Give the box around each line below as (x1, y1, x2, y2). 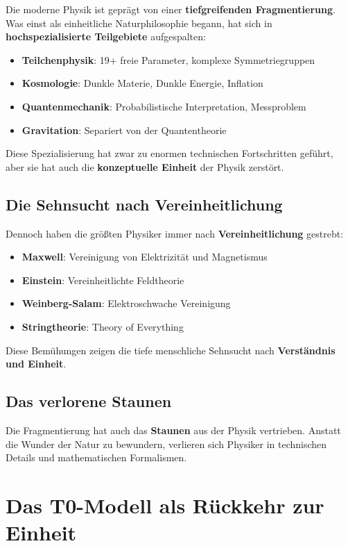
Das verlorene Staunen (6, 390, 172, 412)
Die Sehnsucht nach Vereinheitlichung (6, 193, 283, 215)
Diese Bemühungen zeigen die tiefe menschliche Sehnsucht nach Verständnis (6, 342, 336, 357)
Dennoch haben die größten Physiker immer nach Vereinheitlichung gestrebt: (6, 226, 344, 240)
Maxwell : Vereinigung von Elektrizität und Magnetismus (21, 249, 268, 264)
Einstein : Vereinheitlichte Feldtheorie (21, 272, 184, 287)
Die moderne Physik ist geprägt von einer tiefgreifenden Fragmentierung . (6, 2, 336, 16)
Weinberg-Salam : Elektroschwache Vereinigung (21, 296, 231, 311)
